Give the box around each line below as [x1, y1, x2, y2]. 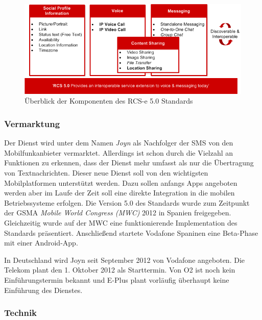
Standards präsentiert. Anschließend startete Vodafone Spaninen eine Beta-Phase [4, 227, 258, 238]
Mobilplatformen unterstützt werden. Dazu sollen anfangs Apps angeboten [4, 177, 237, 188]
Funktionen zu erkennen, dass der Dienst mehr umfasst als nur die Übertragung [4, 157, 254, 168]
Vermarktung [4, 117, 60, 130]
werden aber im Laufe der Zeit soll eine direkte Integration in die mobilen [4, 187, 235, 198]
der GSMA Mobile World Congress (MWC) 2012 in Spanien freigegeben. [4, 207, 231, 218]
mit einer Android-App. [4, 237, 78, 248]
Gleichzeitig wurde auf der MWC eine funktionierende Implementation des [4, 217, 237, 228]
